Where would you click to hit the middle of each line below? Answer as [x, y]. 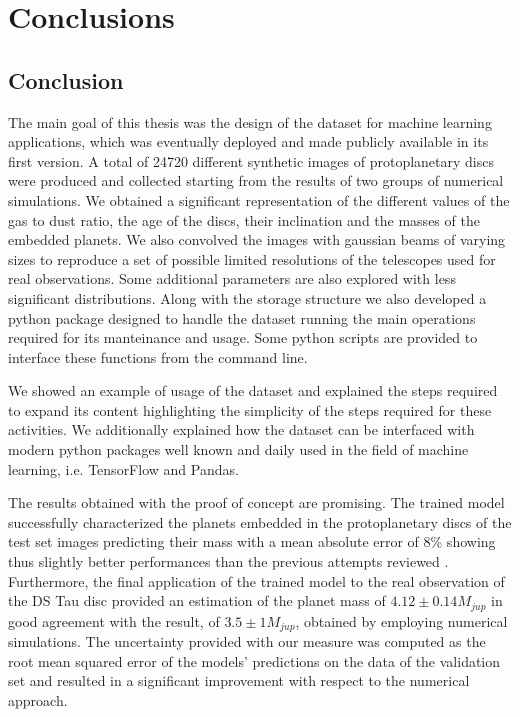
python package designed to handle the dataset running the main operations [242, 317]
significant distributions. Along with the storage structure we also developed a [247, 297]
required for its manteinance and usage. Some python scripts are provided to [243, 337]
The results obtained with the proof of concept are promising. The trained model [256, 502]
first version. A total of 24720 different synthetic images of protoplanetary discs [251, 160]
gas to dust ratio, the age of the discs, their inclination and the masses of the [244, 219]
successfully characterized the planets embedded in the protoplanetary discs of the [260, 521]
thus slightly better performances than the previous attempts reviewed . [228, 561]
